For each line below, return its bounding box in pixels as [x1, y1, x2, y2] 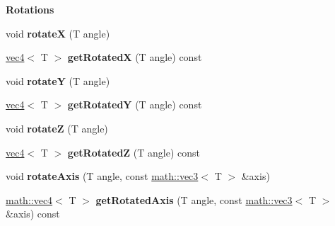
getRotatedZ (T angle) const [67, 145, 201, 159]
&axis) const [6, 206, 60, 221]
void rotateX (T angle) [6, 26, 110, 40]
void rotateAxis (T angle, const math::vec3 [6, 169, 199, 183]
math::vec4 [6, 192, 53, 207]
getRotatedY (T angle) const [67, 97, 202, 112]
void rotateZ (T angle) [6, 120, 108, 135]
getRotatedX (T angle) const [67, 50, 202, 64]
